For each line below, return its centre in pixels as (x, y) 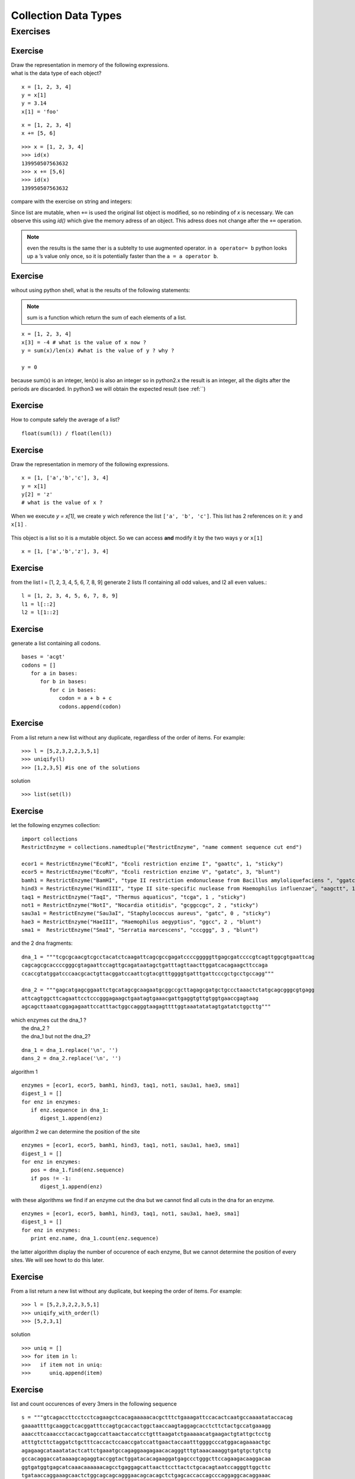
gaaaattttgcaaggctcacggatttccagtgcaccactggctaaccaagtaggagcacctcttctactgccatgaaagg (146, 1425)
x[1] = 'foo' (40, 112)
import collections (50, 839)
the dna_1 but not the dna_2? (56, 1036)
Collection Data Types (66, 15)
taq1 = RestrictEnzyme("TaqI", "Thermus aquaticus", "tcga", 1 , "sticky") (134, 897)
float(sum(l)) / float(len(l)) (67, 433)
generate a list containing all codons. (56, 643)
